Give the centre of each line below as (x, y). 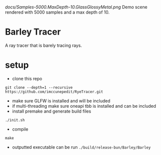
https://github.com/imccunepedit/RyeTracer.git (54, 92)
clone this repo (27, 78)
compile (20, 129)
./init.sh (15, 120)
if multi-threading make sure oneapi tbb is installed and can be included (84, 106)
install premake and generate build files (52, 111)
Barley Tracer (33, 32)
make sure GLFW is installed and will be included (61, 101)
